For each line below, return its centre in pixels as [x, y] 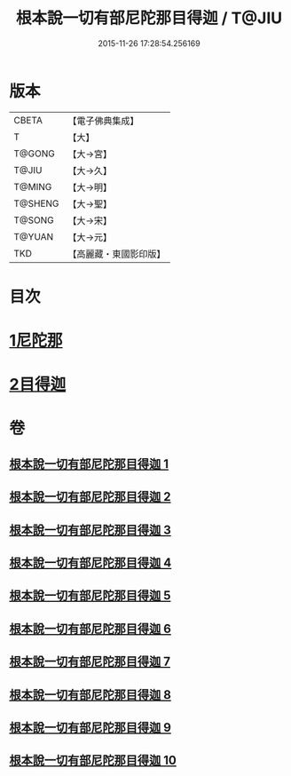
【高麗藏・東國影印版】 [117, 254]
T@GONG [34, 154]
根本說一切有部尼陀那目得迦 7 [90, 662]
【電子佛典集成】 [103, 121]
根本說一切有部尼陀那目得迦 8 [90, 695]
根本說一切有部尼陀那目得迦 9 [90, 728]
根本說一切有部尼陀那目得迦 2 [90, 497]
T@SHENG [36, 203]
